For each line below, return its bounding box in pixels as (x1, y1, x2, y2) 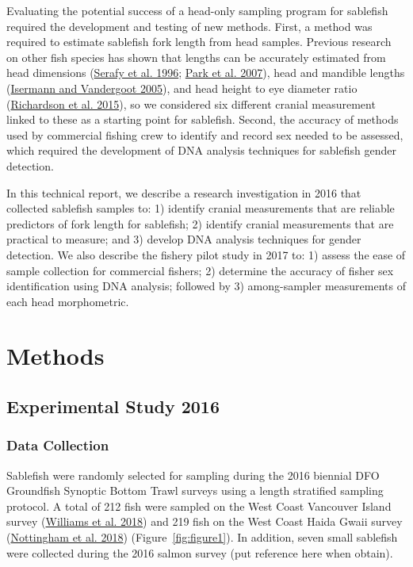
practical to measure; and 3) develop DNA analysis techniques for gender (6, 231, 361, 247)
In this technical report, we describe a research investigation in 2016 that (6, 184, 361, 201)
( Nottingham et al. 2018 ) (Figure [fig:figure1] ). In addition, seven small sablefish (6, 529, 398, 546)
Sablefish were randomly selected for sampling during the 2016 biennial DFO (6, 466, 380, 483)
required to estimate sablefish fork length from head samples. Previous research (6, 33, 392, 50)
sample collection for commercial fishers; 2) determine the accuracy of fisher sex (6, 262, 394, 278)
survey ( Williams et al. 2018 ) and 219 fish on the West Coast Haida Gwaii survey (6, 513, 403, 530)
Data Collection (6, 435, 109, 455)
